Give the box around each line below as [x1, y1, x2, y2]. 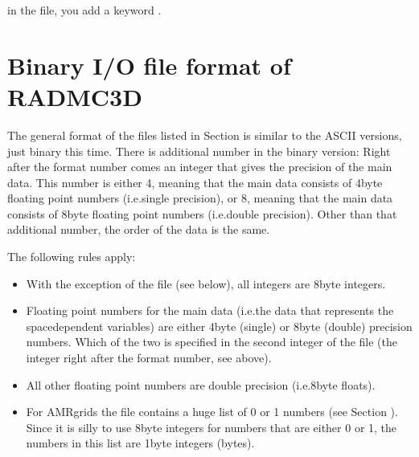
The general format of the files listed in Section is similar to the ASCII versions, [7, 126, 402, 143]
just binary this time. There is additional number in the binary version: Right [7, 142, 391, 159]
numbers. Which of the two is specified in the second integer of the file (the [26, 333, 397, 350]
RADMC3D [7, 80, 142, 112]
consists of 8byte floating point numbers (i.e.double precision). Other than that [7, 205, 397, 222]
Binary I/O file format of [7, 48, 291, 81]
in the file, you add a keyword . [7, 2, 162, 18]
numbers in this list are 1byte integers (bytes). [26, 435, 255, 451]
